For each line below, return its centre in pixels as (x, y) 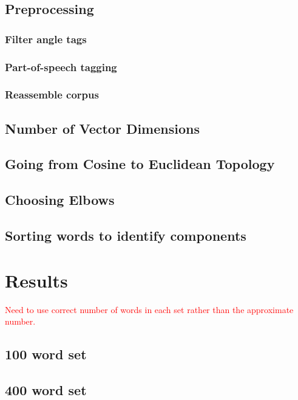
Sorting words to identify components (126, 236)
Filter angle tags (46, 39)
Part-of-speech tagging (61, 67)
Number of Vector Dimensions (102, 128)
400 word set (46, 389)
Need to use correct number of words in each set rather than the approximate (149, 309)
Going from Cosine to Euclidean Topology (140, 164)
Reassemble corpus (52, 95)
